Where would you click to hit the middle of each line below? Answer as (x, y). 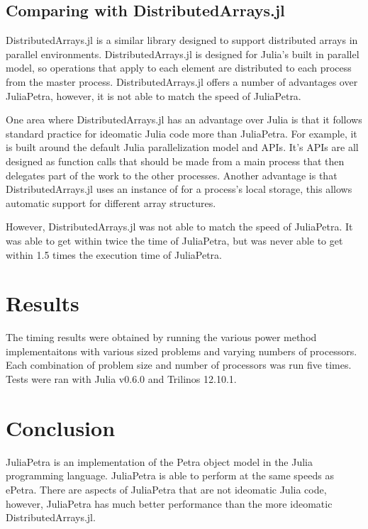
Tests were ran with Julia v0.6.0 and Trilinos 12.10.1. (121, 379)
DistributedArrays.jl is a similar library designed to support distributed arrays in (182, 40)
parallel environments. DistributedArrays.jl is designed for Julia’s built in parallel (183, 54)
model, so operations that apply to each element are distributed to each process (179, 68)
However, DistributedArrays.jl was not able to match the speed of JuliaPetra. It (179, 227)
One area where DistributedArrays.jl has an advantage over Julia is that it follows (184, 119)
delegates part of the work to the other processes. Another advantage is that (172, 175)
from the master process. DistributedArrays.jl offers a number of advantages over (182, 81)
